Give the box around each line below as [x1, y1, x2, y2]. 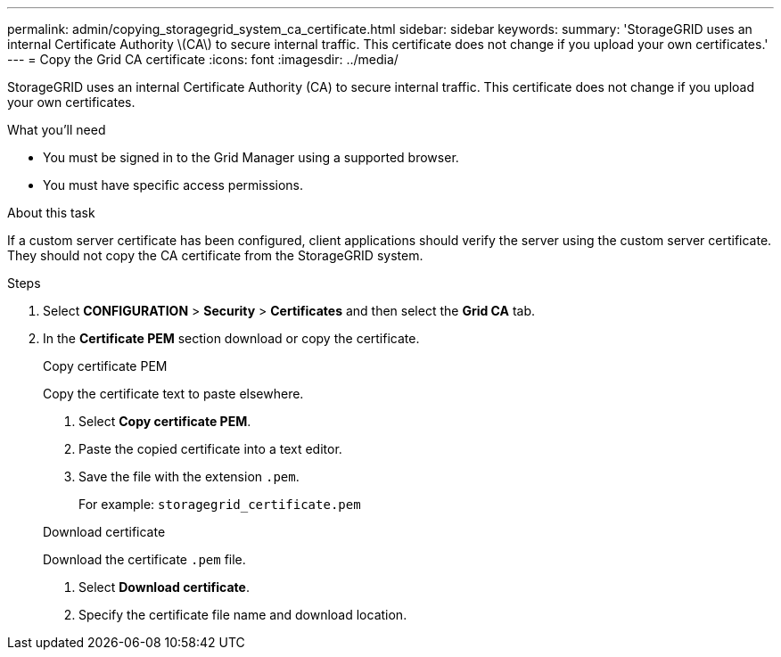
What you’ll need [7, 122, 106, 137]
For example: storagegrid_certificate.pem [78, 497, 361, 512]
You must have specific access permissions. [43, 177, 304, 193]
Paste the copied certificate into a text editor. [78, 441, 342, 456]
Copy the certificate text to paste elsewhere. [43, 386, 304, 401]
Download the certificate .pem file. [43, 552, 246, 567]
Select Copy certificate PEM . [78, 414, 251, 429]
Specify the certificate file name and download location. [78, 607, 407, 622]
